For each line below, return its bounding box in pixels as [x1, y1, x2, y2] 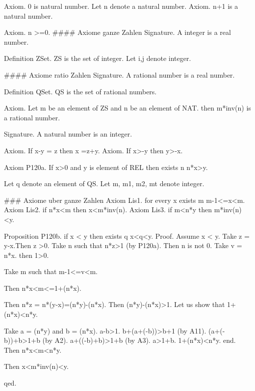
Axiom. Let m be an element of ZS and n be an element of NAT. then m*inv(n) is [4, 103, 251, 113]
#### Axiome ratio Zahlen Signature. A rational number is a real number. [4, 69, 235, 80]
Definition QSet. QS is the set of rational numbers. [4, 86, 157, 96]
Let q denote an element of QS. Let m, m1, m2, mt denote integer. [4, 178, 204, 189]
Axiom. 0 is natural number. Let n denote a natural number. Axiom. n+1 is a [4, 1, 238, 11]
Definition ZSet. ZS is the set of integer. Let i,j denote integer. [4, 53, 191, 63]
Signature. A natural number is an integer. [4, 129, 132, 139]
